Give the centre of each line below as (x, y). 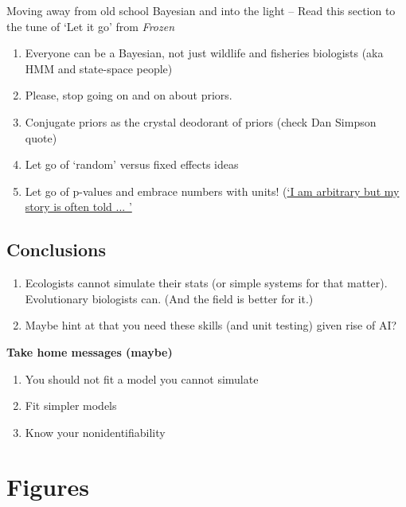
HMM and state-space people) (99, 68)
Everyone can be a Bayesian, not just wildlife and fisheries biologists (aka (204, 53)
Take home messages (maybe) (90, 351)
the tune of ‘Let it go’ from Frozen (91, 26)
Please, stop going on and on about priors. (129, 95)
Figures (48, 487)
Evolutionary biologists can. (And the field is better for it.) (169, 298)
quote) (41, 137)
